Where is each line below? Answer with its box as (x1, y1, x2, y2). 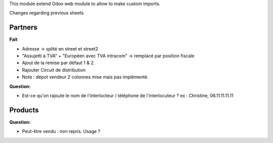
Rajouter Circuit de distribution (22, 67, 86, 73)
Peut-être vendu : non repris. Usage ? (22, 128, 101, 134)
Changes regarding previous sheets (9, 10, 84, 16)
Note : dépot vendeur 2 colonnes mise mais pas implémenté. (22, 74, 149, 80)
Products (9, 106, 39, 114)
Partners (9, 23, 38, 32)
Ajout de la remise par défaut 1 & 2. (22, 60, 95, 66)
